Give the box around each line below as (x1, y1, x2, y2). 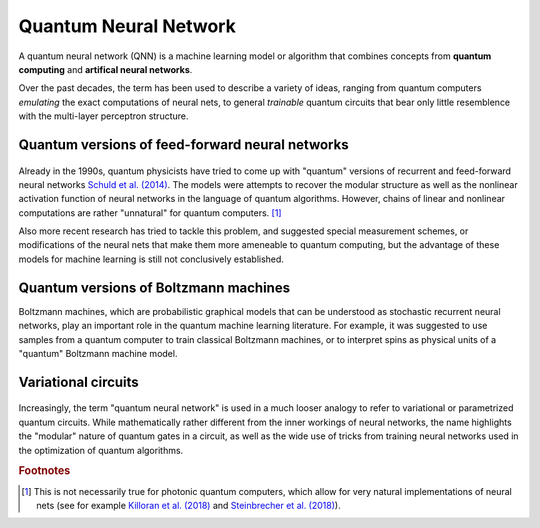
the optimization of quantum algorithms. (18, 444, 184, 456)
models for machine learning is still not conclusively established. (18, 253, 285, 265)
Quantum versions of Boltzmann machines (18, 279, 290, 296)
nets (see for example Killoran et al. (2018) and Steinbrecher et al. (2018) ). (36, 499, 341, 511)
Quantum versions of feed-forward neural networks (18, 136, 349, 153)
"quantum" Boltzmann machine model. (18, 347, 178, 359)
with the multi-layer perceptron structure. (18, 110, 189, 122)
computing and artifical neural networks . (18, 63, 193, 75)
